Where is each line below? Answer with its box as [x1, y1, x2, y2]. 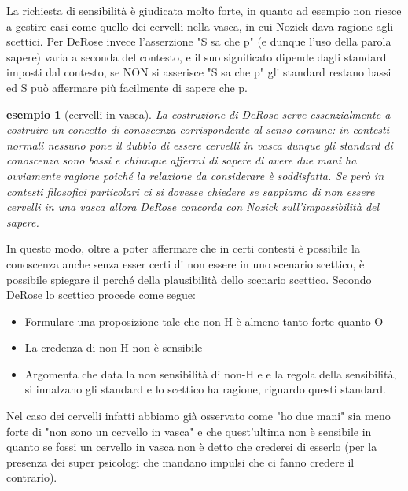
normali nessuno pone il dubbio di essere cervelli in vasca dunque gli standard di [6, 136, 393, 153]
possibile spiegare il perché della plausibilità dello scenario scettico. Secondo [6, 271, 372, 287]
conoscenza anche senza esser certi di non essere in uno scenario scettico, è [6, 255, 365, 271]
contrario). [6, 469, 57, 485]
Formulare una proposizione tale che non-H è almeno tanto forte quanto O [24, 312, 384, 329]
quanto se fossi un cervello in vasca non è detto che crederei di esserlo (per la [6, 438, 377, 455]
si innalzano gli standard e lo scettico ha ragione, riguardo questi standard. [24, 381, 386, 397]
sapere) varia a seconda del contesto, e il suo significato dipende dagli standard [6, 48, 387, 65]
